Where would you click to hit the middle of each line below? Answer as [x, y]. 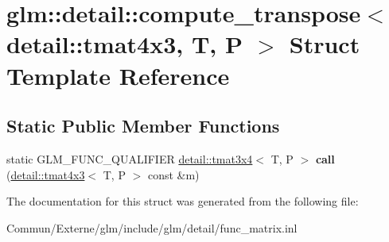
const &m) [173, 174]
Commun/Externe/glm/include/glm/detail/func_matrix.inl [152, 227]
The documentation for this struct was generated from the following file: [183, 201]
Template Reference [118, 75]
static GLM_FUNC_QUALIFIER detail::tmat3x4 [130, 158]
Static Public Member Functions [143, 126]
